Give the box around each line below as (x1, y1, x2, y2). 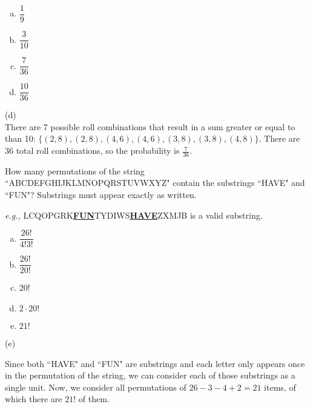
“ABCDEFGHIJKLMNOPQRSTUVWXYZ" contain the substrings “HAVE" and (5, 176, 305, 189)
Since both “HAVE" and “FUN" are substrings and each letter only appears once (5, 357, 305, 369)
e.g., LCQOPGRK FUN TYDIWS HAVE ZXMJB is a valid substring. (5, 208, 263, 221)
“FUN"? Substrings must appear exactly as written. (5, 188, 197, 201)
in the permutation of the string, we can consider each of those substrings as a (5, 369, 295, 382)
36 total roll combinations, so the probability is (5, 144, 180, 157)
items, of (264, 380, 296, 393)
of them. (78, 392, 110, 405)
